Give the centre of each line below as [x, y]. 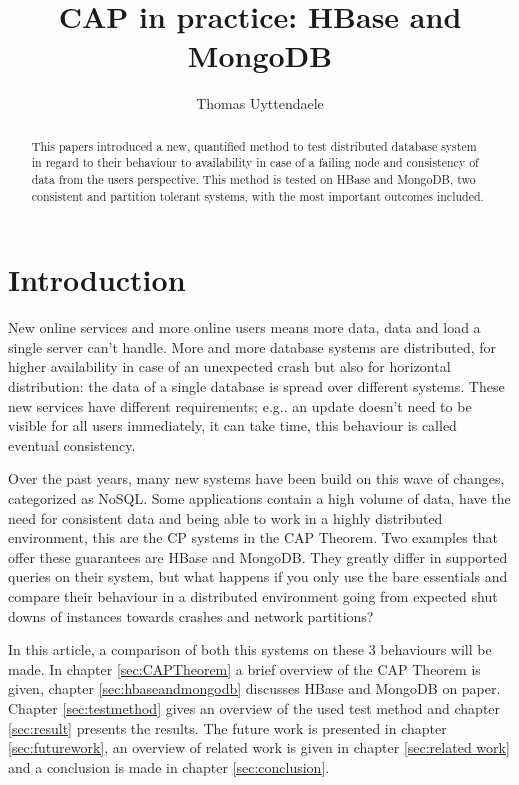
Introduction [97, 279]
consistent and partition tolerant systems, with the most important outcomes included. [257, 195]
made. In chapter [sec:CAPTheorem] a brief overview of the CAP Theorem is [244, 668]
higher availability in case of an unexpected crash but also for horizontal [229, 366]
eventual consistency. [72, 444]
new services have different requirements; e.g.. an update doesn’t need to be [240, 405]
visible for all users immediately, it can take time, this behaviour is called [232, 425]
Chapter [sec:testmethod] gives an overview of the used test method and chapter [254, 707]
